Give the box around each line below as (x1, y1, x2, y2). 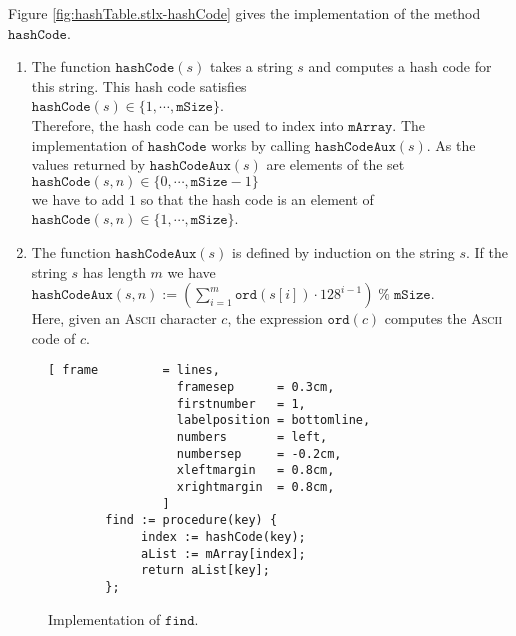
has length (82, 261, 146, 282)
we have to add (31, 188, 125, 209)
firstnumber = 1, (176, 396, 306, 411)
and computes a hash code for (308, 56, 492, 77)
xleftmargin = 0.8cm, (176, 463, 335, 478)
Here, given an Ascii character (31, 308, 217, 329)
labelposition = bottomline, (176, 413, 371, 428)
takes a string (210, 56, 293, 77)
